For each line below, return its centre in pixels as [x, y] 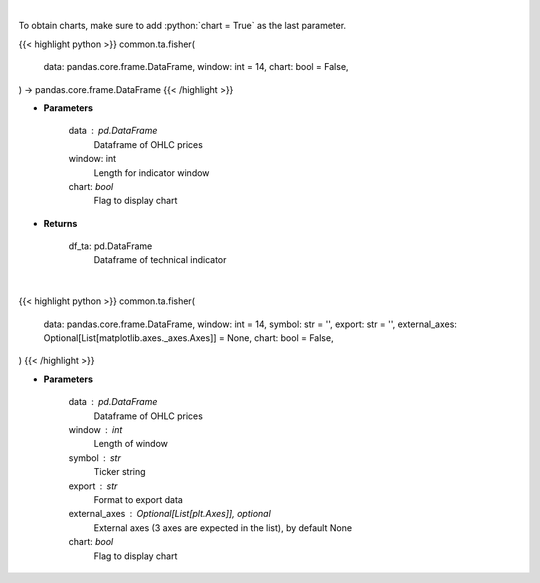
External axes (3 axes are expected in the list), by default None [223, 527]
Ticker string [119, 472]
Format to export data [138, 499]
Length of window [131, 444]
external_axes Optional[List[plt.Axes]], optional [170, 514]
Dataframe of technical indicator [160, 260]
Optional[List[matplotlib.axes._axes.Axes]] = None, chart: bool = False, [188, 338]
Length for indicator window [151, 172]
